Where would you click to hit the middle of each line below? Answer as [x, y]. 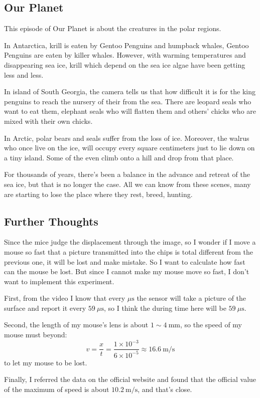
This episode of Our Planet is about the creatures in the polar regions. [113, 28]
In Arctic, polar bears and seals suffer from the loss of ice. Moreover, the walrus [127, 138]
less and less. [24, 74]
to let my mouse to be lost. [46, 362]
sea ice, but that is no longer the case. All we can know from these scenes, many [127, 184]
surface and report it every [45, 308]
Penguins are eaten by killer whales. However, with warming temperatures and [125, 55]
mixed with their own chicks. [48, 121]
